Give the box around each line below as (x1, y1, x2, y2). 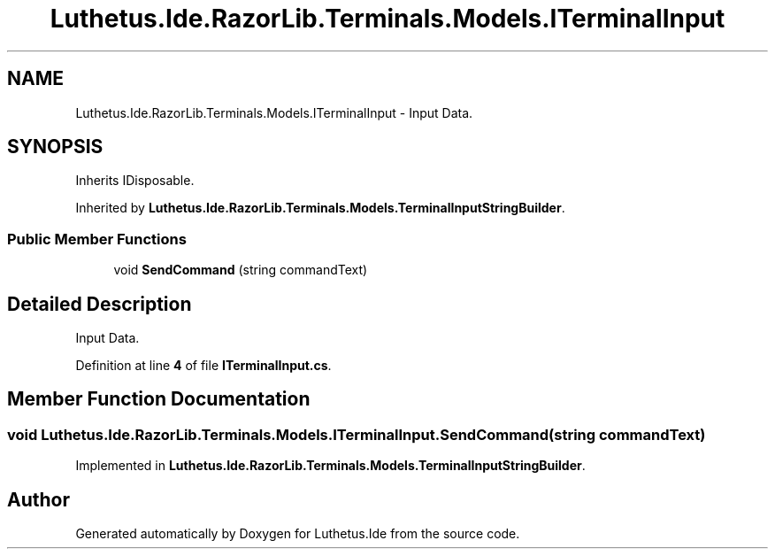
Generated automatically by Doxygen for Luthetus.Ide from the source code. (75, 526, 520, 542)
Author (7, 488, 70, 511)
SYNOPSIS (7, 135, 104, 158)
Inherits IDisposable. (75, 173, 195, 189)
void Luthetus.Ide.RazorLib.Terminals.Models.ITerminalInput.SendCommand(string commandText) (7, 425, 706, 444)
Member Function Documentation (7, 388, 311, 411)
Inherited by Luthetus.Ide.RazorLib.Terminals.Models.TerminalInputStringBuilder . (75, 200, 565, 216)
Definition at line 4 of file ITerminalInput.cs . (75, 358, 332, 374)
